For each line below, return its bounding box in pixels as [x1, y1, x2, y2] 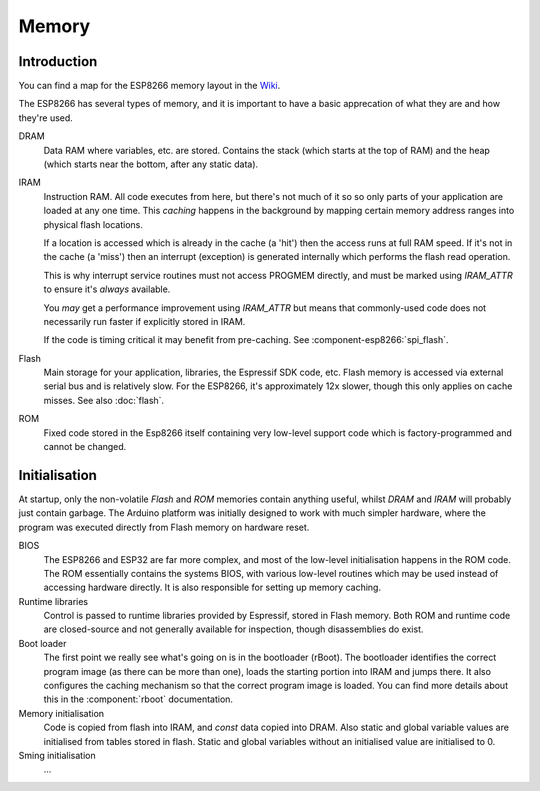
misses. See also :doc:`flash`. [43, 394, 165, 406]
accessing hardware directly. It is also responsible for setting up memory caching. [43, 581, 382, 594]
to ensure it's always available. [43, 283, 171, 295]
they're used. [18, 111, 74, 124]
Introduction [18, 53, 98, 70]
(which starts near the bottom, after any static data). [43, 158, 259, 170]
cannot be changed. [43, 441, 127, 453]
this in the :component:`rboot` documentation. [43, 693, 234, 705]
